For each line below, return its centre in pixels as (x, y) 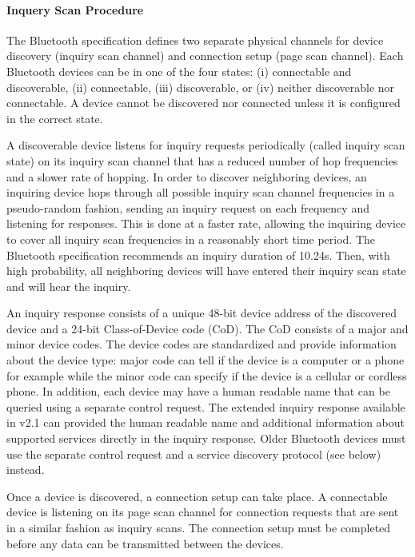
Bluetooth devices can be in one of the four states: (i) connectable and (179, 71)
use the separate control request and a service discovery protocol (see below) (194, 454)
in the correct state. (55, 118)
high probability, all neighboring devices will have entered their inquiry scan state (206, 271)
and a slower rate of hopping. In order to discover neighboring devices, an (187, 176)
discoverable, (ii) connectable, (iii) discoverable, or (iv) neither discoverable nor (201, 87)
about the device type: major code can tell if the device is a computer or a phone (206, 360)
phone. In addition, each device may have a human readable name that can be (198, 391)
